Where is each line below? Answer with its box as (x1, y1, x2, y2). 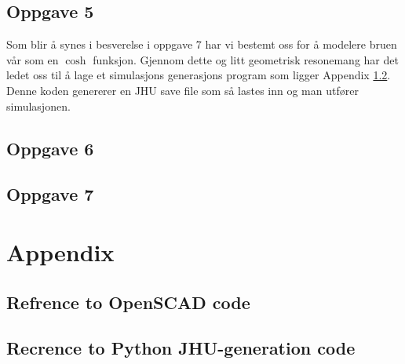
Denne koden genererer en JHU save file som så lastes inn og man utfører (6, 82, 359, 98)
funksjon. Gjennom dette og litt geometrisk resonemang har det (93, 51, 399, 67)
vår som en (6, 51, 59, 67)
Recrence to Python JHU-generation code (6, 336, 356, 360)
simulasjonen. (6, 97, 71, 114)
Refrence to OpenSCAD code (6, 289, 250, 314)
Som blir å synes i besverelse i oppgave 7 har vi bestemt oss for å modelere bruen (6, 36, 397, 53)
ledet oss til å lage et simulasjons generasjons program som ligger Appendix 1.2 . (6, 67, 391, 83)
